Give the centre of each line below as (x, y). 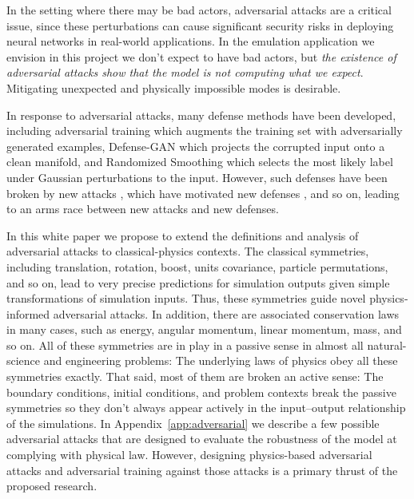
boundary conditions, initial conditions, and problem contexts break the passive (201, 392)
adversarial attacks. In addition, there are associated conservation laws (226, 313)
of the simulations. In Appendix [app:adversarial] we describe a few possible (193, 423)
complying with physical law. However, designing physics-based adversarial (189, 455)
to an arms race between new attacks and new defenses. (143, 209)
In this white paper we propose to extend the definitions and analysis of (183, 235)
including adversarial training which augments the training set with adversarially (205, 131)
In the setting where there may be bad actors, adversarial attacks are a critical (199, 10)
